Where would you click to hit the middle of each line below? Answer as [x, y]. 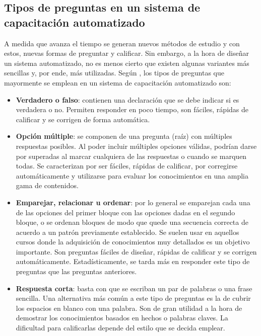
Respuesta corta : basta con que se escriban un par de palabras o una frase [134, 288]
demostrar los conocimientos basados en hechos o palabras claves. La [122, 318]
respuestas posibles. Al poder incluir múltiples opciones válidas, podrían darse [136, 146]
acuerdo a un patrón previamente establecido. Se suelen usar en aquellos [127, 232]
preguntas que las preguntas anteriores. [76, 271]
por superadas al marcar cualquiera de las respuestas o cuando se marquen [131, 156]
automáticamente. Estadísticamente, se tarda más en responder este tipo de [133, 261]
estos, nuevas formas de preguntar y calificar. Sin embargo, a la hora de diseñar [126, 53]
